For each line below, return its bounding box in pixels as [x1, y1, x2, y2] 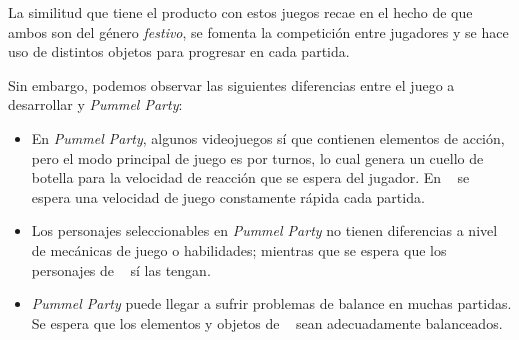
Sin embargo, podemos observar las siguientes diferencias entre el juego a [8, 74, 455, 95]
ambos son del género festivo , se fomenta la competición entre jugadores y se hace [8, 21, 509, 42]
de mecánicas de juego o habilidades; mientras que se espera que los [31, 239, 447, 260]
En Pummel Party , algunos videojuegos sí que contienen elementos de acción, [31, 127, 505, 148]
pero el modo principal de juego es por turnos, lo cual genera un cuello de [31, 147, 484, 168]
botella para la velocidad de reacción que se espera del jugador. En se [31, 167, 470, 188]
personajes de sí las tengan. [31, 259, 211, 280]
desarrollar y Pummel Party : [8, 94, 183, 115]
